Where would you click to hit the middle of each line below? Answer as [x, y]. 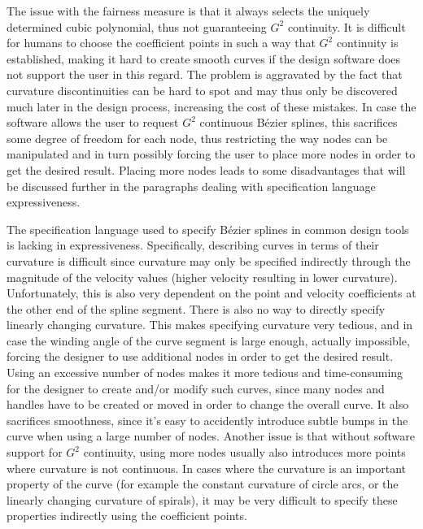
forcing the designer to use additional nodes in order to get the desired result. [200, 356]
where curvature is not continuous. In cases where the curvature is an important [207, 468]
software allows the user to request [93, 122]
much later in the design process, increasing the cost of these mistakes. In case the [211, 106]
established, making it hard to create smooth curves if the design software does [204, 58]
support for [35, 452]
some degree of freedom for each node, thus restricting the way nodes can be [197, 138]
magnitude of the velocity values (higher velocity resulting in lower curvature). [202, 277]
